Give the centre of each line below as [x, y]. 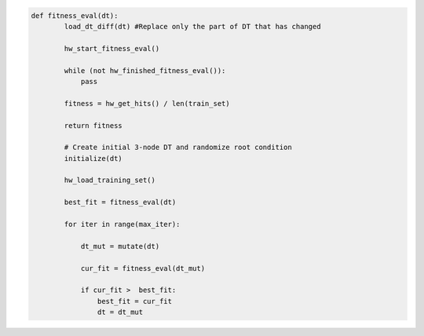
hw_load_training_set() [110, 180]
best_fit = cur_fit [135, 301]
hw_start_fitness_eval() [112, 48]
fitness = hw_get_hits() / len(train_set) [147, 103]
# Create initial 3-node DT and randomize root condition [178, 148]
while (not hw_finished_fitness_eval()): [145, 70]
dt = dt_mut [120, 312]
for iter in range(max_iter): [122, 225]
